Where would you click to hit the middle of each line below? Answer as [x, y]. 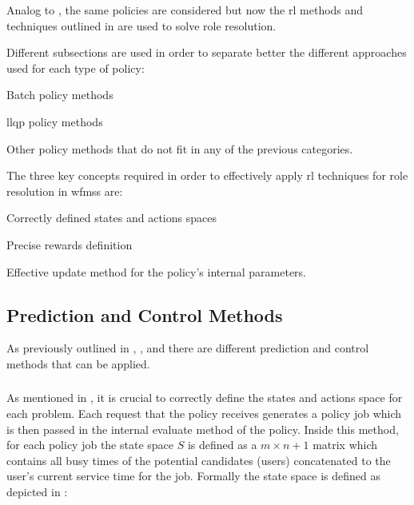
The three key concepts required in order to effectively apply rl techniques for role [207, 175]
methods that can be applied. [78, 363]
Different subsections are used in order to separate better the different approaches [207, 52]
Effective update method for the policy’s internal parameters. [157, 271]
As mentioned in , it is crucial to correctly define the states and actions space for [205, 398]
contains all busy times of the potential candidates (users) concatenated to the [199, 460]
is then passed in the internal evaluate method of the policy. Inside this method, [203, 429]
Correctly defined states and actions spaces [111, 218]
